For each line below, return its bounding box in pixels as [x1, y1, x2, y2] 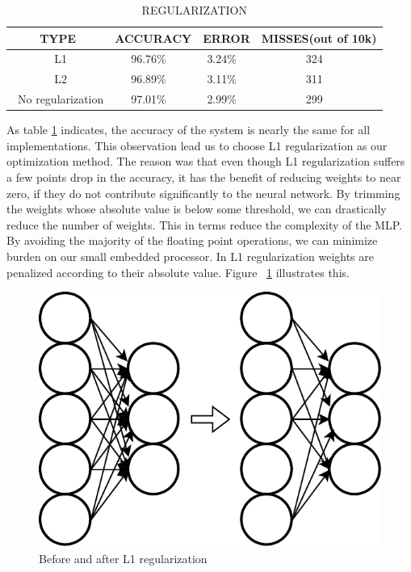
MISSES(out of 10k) [261, 29, 377, 46]
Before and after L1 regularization [39, 550, 208, 567]
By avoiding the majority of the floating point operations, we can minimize [6, 232, 378, 249]
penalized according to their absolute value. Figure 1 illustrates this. [6, 263, 350, 280]
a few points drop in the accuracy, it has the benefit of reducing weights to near [6, 169, 401, 185]
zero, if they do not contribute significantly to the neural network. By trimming [6, 184, 401, 201]
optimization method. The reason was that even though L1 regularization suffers [6, 153, 405, 170]
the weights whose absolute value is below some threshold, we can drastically [6, 200, 387, 217]
